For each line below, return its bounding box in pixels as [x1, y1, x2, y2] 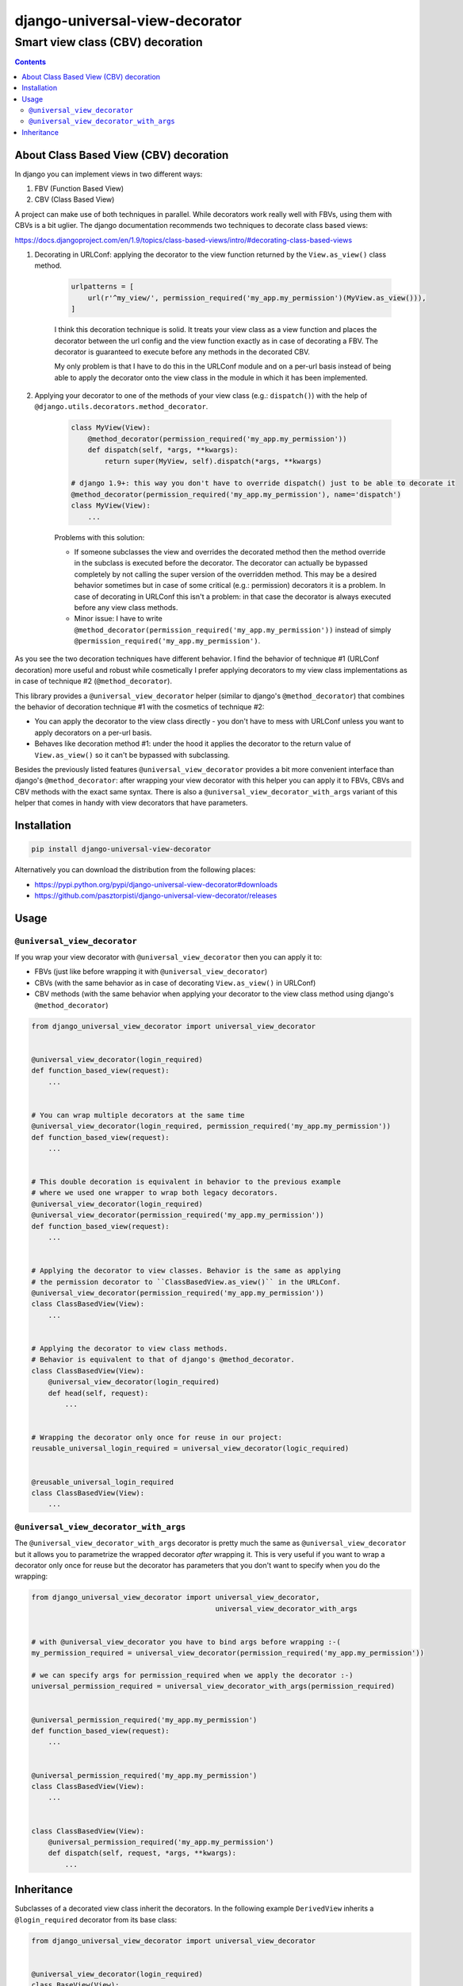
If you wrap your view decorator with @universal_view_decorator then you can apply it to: [14, 952, 323, 962]
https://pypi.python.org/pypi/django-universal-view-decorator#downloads [34, 879, 277, 889]
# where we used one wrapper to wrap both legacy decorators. [31, 1188, 278, 1197]
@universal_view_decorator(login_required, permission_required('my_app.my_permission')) [31, 1122, 392, 1131]
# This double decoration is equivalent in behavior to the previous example [31, 1177, 341, 1187]
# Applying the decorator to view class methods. [31, 1343, 228, 1353]
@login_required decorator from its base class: [14, 1915, 178, 1924]
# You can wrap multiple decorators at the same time [31, 1111, 245, 1119]
